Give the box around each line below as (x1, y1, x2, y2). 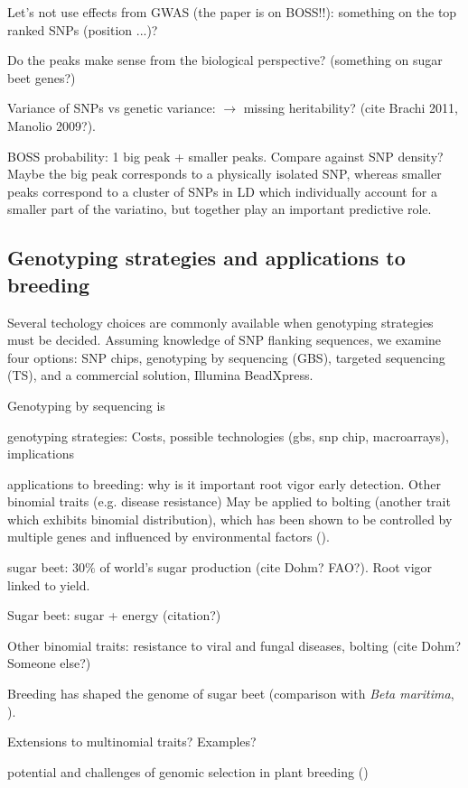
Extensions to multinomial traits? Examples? (7, 732, 257, 751)
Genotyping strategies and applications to (7, 244, 406, 272)
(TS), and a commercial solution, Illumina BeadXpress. (7, 366, 314, 385)
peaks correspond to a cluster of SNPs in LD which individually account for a (7, 181, 437, 200)
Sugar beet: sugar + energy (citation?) (7, 606, 221, 625)
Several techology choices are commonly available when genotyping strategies (7, 312, 434, 331)
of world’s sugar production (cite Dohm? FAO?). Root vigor (99, 558, 433, 577)
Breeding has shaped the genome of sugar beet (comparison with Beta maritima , (7, 684, 454, 703)
